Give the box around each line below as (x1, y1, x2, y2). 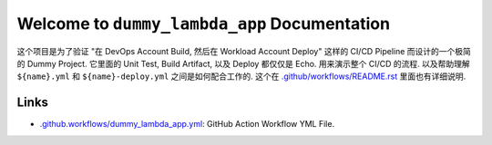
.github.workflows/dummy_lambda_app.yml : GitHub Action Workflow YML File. (39, 119, 335, 130)
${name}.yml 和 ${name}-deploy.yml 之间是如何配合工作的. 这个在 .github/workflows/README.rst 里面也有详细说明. (16, 71, 466, 82)
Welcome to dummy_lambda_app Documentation (16, 14, 391, 34)
